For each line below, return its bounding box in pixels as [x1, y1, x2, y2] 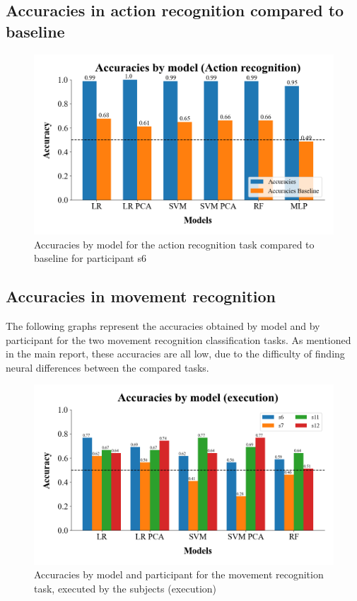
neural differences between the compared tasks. [6, 360, 209, 374]
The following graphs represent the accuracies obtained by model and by [6, 318, 320, 333]
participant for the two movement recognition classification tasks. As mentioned [6, 332, 351, 347]
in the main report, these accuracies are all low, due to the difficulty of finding [6, 346, 345, 361]
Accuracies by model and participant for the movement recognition [34, 567, 324, 582]
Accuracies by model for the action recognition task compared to [34, 236, 315, 251]
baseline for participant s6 [34, 251, 146, 265]
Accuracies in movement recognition [6, 285, 276, 307]
